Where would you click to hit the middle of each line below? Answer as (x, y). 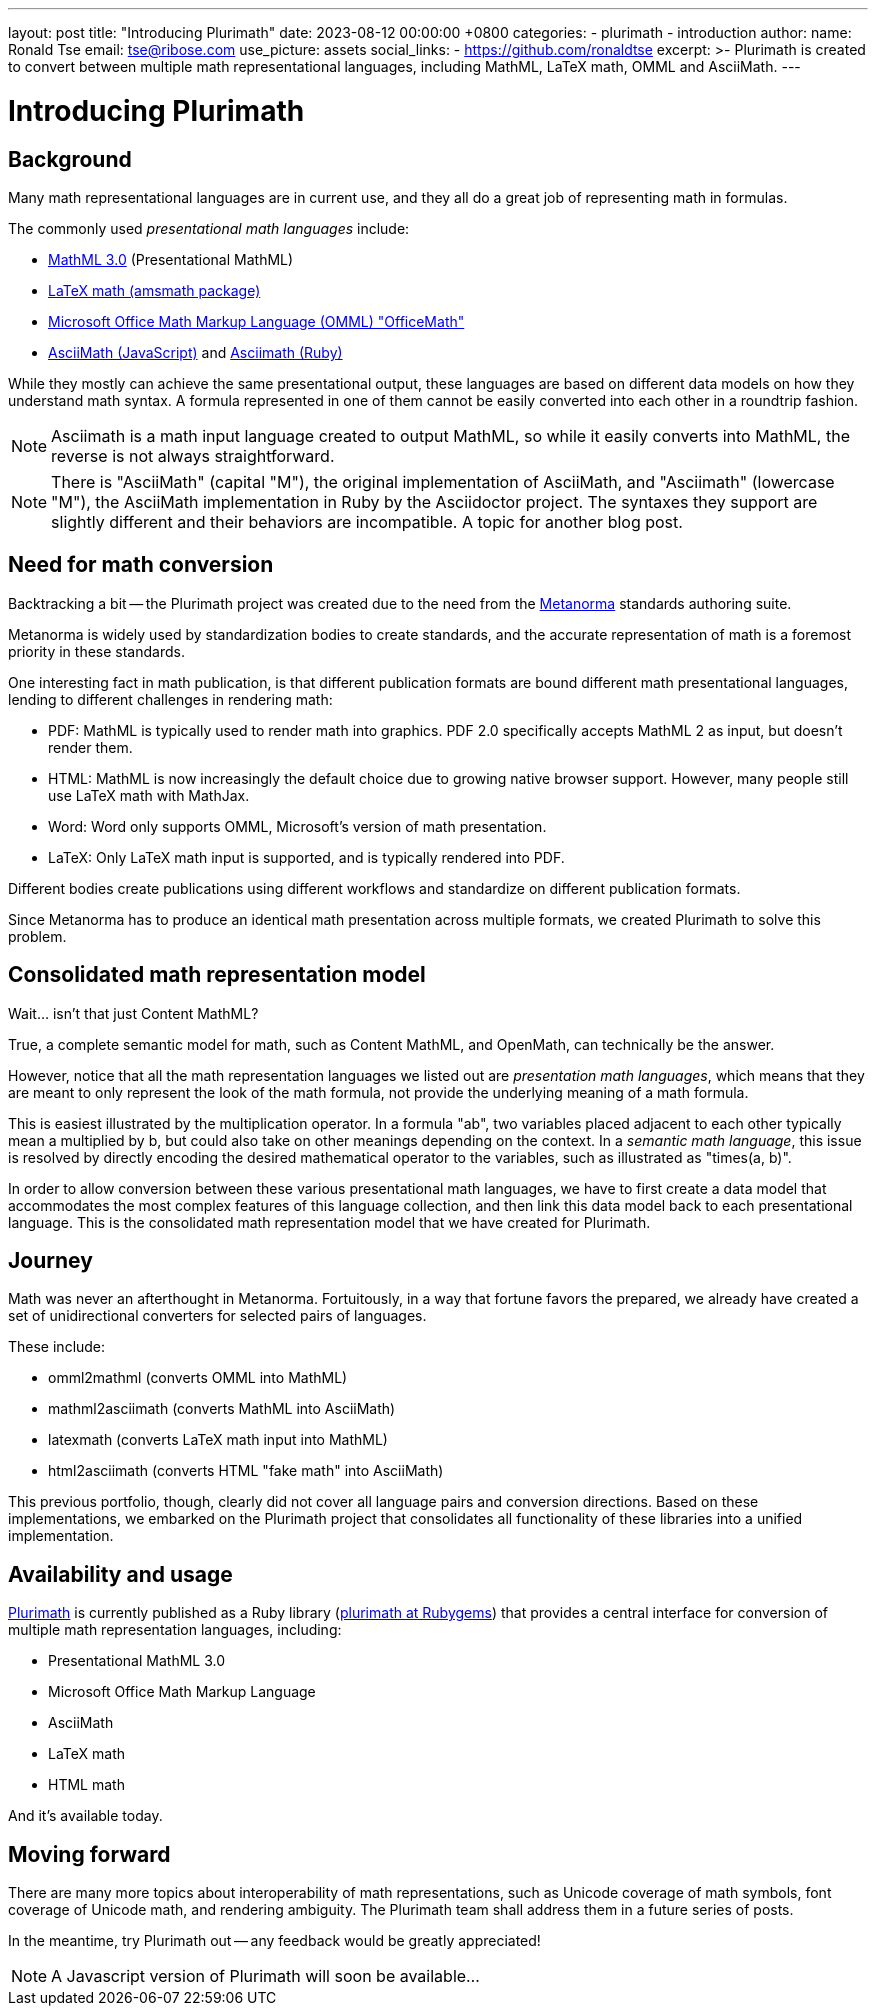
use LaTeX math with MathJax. (149, 795)
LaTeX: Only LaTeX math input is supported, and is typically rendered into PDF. (306, 857)
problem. (37, 936)
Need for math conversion (141, 565)
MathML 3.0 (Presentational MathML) (171, 259)
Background (70, 159)
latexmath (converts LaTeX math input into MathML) (218, 1440)
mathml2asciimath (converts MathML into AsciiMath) (222, 1409)
